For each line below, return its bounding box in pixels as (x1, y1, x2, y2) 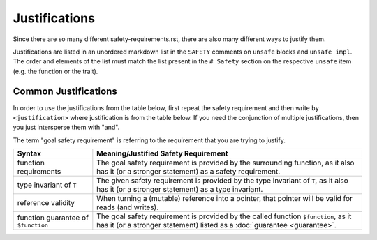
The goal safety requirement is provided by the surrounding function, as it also (96, 158, 355, 167)
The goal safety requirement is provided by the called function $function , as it (96, 211, 352, 221)
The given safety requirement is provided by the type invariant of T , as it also (96, 176, 348, 186)
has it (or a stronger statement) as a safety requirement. (96, 167, 281, 177)
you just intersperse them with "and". (13, 123, 120, 132)
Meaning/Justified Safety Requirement (96, 149, 228, 158)
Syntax (17, 149, 42, 158)
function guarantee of (17, 213, 89, 223)
